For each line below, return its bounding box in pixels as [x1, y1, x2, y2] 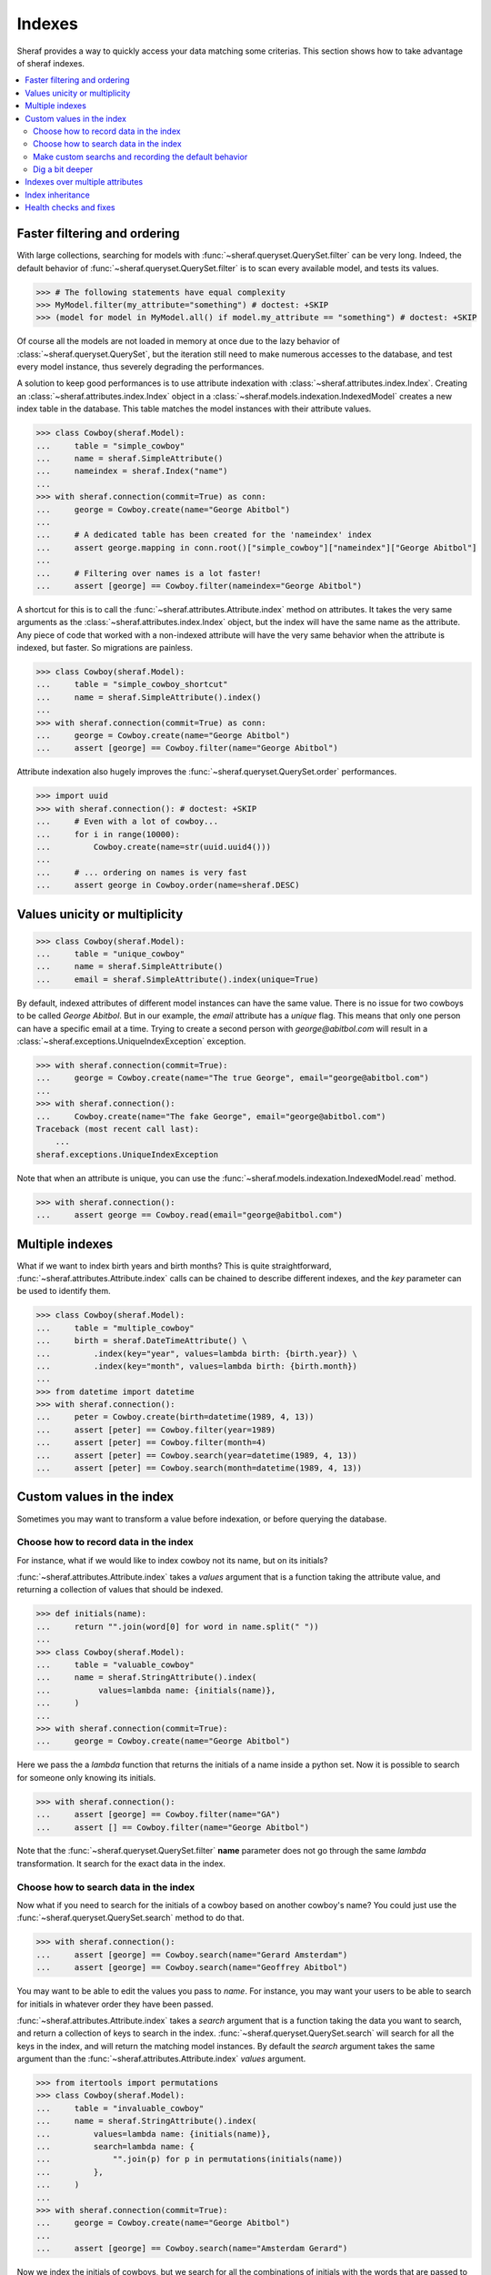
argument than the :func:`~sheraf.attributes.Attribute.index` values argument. [16, 2053, 306, 2065]
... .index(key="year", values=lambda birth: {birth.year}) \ [35, 1348, 358, 1359]
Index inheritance [25, 189, 90, 200]
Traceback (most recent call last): [35, 1124, 200, 1134]
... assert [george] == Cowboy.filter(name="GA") [35, 1809, 281, 1820]
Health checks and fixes [25, 202, 115, 213]
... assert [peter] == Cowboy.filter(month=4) [35, 1438, 267, 1448]
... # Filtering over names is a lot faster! [35, 568, 262, 578]
